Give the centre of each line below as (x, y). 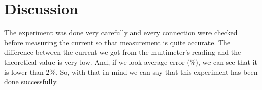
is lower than (24, 72)
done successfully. (31, 82)
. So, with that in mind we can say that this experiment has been (157, 72)
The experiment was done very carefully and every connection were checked (121, 32)
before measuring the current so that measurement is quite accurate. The (117, 42)
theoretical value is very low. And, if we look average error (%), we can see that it (131, 62)
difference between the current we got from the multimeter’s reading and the (123, 52)
